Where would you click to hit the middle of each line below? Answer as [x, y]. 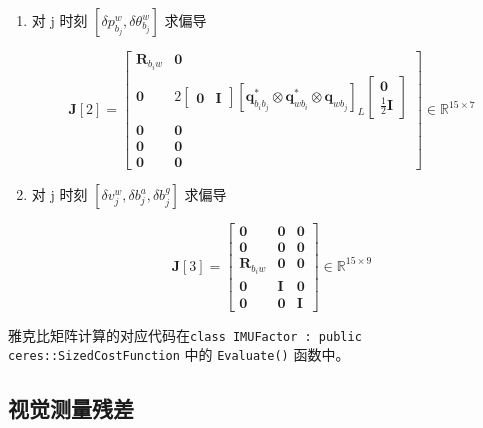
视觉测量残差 [71, 408]
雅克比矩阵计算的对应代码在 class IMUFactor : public [185, 334]
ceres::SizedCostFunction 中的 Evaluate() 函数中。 [179, 354]
